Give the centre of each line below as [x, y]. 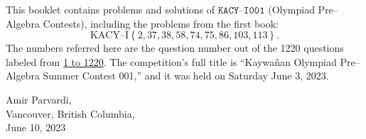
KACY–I [109, 36]
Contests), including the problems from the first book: [161, 23]
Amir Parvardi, [39, 99]
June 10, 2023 [36, 127]
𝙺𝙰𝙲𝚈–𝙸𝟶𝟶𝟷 [241, 11]
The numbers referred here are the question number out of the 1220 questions [175, 48]
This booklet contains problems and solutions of [111, 9]
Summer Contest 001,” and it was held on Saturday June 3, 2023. [186, 76]
